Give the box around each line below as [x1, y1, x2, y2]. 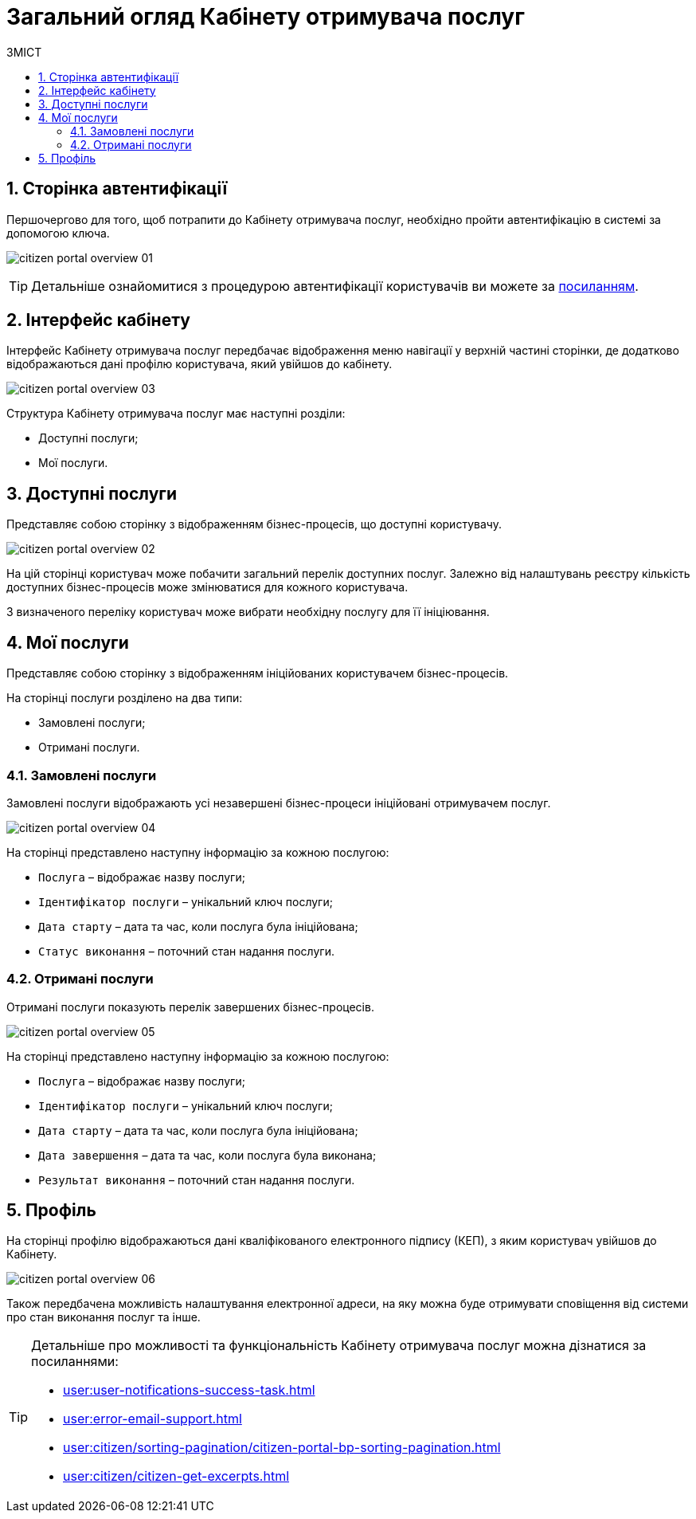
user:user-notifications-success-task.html [63, 1382, 315, 1399]
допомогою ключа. [6, 226, 110, 240]
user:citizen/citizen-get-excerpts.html [63, 1468, 290, 1485]
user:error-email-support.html [63, 1411, 242, 1427]
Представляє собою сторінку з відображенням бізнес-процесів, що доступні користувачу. [6, 517, 502, 532]
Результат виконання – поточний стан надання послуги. [38, 1172, 355, 1187]
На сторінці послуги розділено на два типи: [6, 691, 243, 705]
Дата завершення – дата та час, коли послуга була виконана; [38, 1148, 377, 1162]
